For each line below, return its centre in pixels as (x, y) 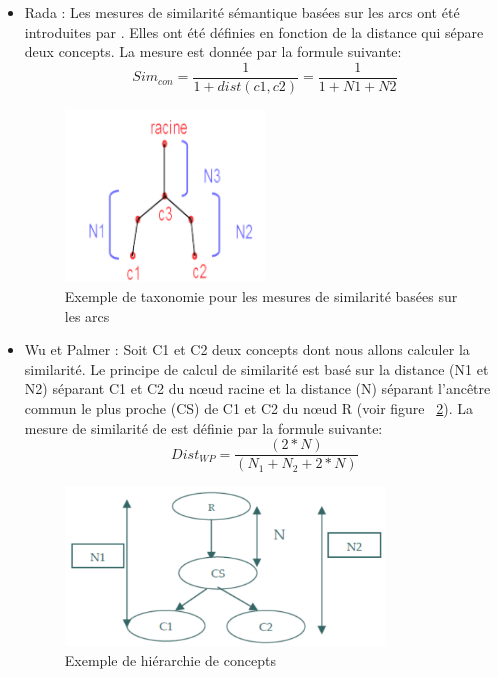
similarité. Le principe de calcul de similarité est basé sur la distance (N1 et (256, 368)
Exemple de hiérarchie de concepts (170, 659)
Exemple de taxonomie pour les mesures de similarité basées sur (261, 295)
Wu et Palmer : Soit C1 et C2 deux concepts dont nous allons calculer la (247, 349)
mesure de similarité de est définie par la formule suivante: (203, 427)
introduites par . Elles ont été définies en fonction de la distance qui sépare (254, 31)
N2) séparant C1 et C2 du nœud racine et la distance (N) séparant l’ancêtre (257, 388)
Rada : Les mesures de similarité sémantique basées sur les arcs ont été (242, 12)
